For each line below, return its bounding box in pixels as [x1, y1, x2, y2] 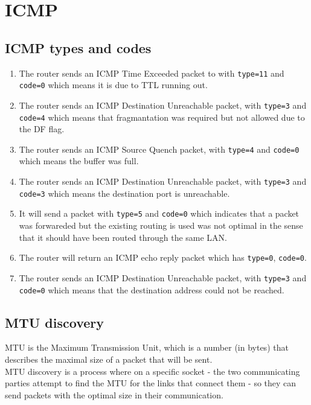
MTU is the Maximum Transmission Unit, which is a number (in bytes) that [5, 341, 289, 354]
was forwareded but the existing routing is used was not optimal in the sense [19, 219, 303, 232]
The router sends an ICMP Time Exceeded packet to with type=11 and [19, 66, 284, 79]
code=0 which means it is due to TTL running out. [19, 78, 208, 91]
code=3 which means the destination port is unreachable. [19, 187, 230, 199]
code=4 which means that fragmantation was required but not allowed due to [19, 110, 305, 123]
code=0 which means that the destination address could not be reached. [19, 283, 284, 296]
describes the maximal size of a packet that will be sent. [5, 352, 213, 365]
